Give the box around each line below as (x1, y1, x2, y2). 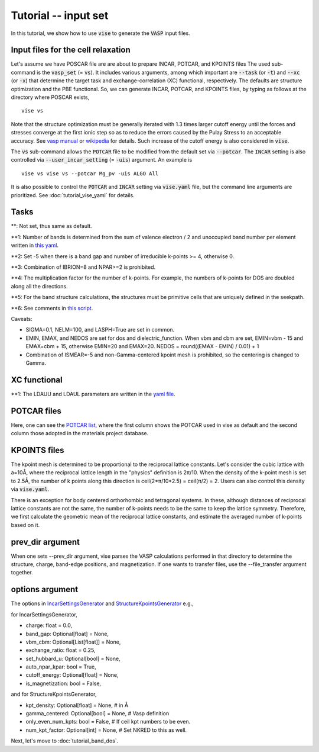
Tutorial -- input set (11, 9, 109, 22)
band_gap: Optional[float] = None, (25, 630, 109, 637)
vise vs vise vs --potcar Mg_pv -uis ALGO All (21, 170, 159, 177)
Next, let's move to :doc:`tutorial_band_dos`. (11, 737, 119, 744)
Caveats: (11, 315, 32, 322)
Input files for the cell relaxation (11, 45, 131, 55)
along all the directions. (11, 282, 68, 290)
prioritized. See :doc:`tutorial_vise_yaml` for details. (11, 191, 135, 198)
